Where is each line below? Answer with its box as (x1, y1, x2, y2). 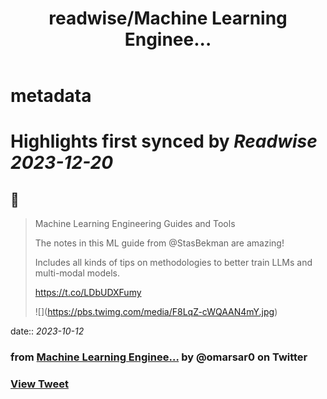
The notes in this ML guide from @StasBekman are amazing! (34, 237, 285, 249)
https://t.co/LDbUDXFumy (34, 287, 142, 299)
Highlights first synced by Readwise (10, 130, 318, 153)
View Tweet (10, 377, 70, 391)
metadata (10, 85, 92, 107)
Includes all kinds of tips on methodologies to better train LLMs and (34, 257, 313, 269)
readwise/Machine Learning (48, 7, 288, 30)
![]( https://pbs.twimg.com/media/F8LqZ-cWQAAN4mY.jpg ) (34, 306, 278, 318)
